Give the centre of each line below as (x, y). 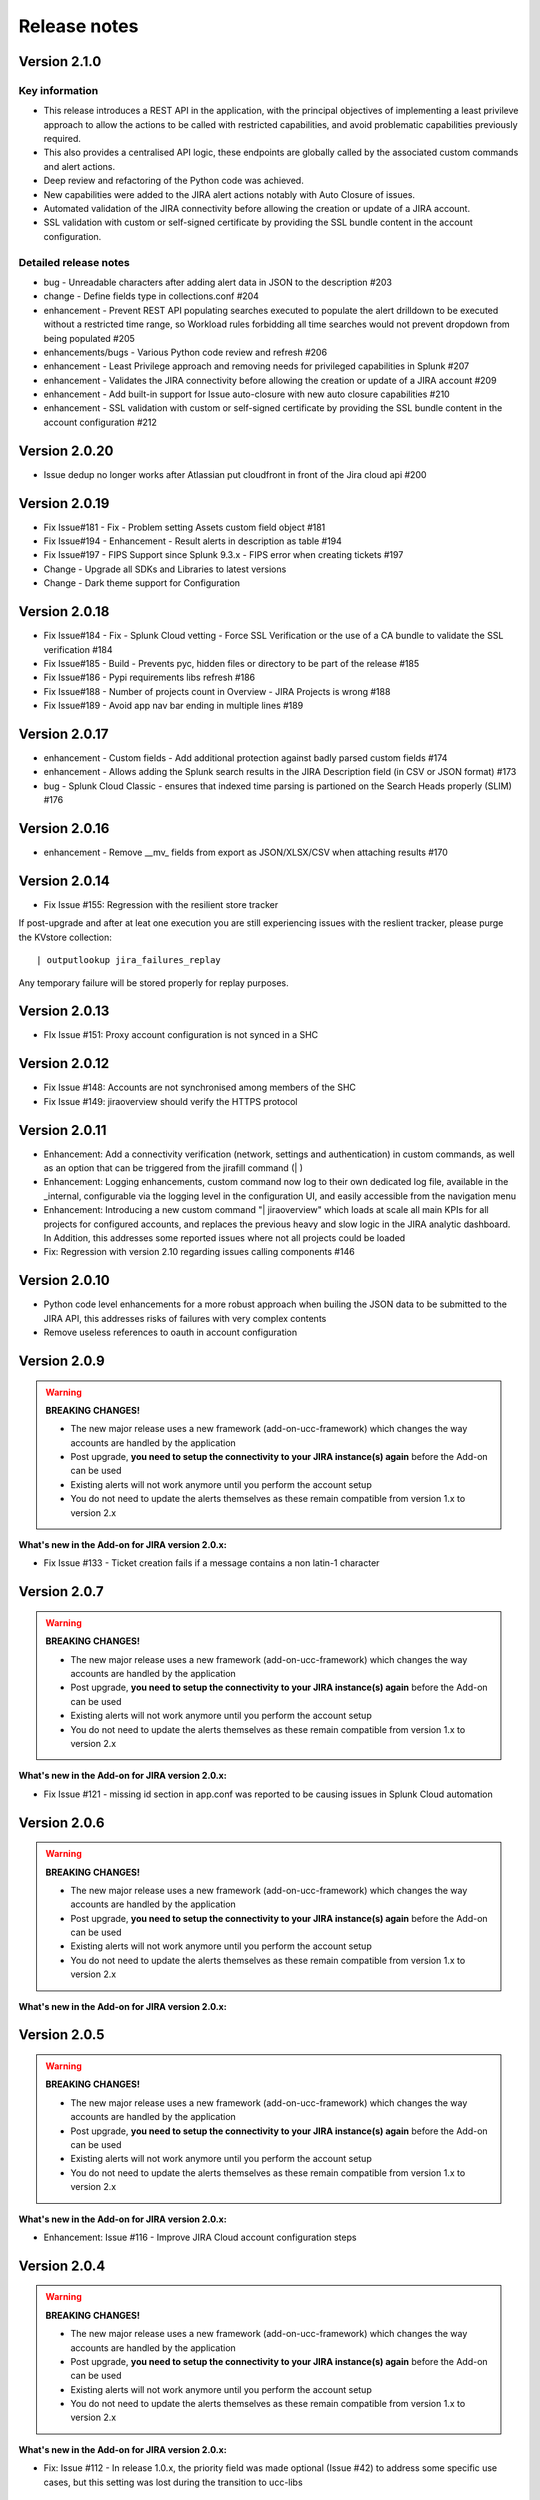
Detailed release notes (74, 262)
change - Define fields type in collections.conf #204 (151, 296)
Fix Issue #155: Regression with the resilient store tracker (161, 904)
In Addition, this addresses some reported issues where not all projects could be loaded (224, 1238)
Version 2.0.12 (64, 1063)
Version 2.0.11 (62, 1130)
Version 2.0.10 (64, 1280)
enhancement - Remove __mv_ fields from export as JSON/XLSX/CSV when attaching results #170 (246, 852)
